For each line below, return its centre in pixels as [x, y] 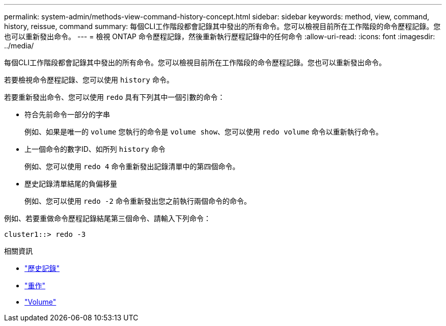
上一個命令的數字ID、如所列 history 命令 [95, 149]
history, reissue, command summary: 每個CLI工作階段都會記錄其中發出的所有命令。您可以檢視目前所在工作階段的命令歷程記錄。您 [222, 26]
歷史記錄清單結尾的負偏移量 [71, 184]
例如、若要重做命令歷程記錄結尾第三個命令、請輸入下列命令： [107, 218]
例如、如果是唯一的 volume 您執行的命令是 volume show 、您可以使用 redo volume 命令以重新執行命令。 [204, 132]
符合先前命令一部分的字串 [67, 114]
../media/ [19, 46]
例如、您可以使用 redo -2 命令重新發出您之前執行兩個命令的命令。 [138, 201]
